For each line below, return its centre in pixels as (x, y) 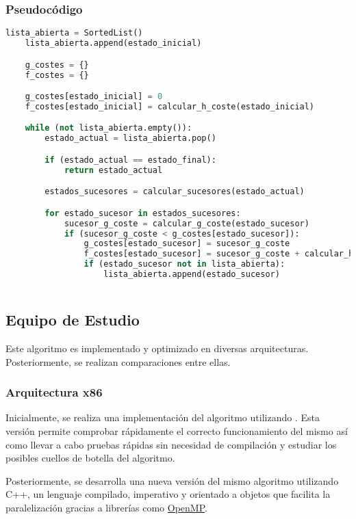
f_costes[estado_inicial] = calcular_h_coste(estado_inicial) (170, 106)
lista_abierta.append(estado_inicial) (113, 43)
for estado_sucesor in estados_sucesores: (143, 213)
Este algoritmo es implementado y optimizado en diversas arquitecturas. (157, 348)
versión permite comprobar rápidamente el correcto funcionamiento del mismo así (177, 430)
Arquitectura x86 (54, 392)
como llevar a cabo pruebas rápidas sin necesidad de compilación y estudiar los (171, 444)
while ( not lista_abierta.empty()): (109, 128)
